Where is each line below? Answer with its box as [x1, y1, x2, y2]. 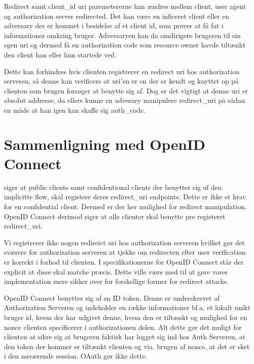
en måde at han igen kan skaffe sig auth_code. [4, 104, 145, 115]
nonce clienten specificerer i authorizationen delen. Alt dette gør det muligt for [4, 321, 242, 332]
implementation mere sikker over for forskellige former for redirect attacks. [4, 276, 229, 286]
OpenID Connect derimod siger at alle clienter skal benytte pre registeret [4, 211, 226, 221]
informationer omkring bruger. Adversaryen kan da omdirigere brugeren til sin [4, 30, 241, 40]
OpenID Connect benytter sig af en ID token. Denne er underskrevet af [4, 292, 220, 303]
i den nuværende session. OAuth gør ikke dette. [4, 351, 147, 361]
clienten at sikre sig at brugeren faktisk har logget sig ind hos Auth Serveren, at [4, 331, 246, 342]
